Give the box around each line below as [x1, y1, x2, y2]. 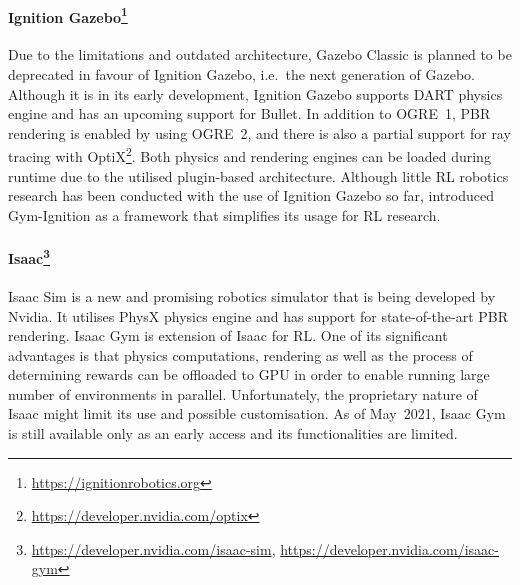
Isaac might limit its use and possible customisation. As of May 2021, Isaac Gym [8, 403, 506, 424]
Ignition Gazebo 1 [8, 3, 128, 27]
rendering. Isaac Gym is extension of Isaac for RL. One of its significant [8, 325, 448, 346]
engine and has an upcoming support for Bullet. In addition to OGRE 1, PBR [8, 103, 491, 124]
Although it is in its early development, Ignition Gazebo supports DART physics [8, 83, 503, 104]
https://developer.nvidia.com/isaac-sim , [31, 538, 276, 559]
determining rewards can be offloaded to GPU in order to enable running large [8, 364, 490, 385]
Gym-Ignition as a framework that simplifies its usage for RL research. [8, 204, 441, 225]
